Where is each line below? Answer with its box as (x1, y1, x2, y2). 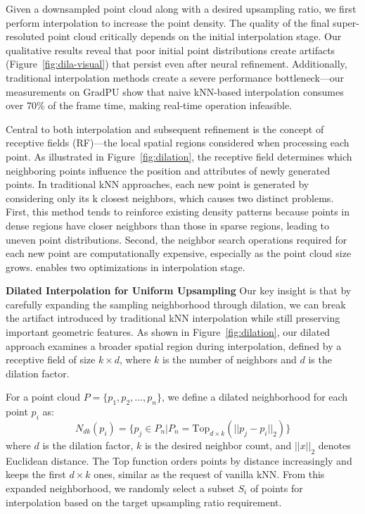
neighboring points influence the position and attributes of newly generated (6, 163, 331, 177)
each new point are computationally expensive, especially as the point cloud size (6, 246, 352, 261)
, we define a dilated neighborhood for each (161, 389, 348, 404)
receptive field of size (6, 352, 96, 367)
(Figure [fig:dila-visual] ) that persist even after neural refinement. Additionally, (6, 56, 347, 71)
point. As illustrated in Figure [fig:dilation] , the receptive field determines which (6, 149, 352, 163)
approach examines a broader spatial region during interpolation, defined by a (6, 338, 342, 353)
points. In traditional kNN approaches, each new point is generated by (6, 177, 309, 192)
